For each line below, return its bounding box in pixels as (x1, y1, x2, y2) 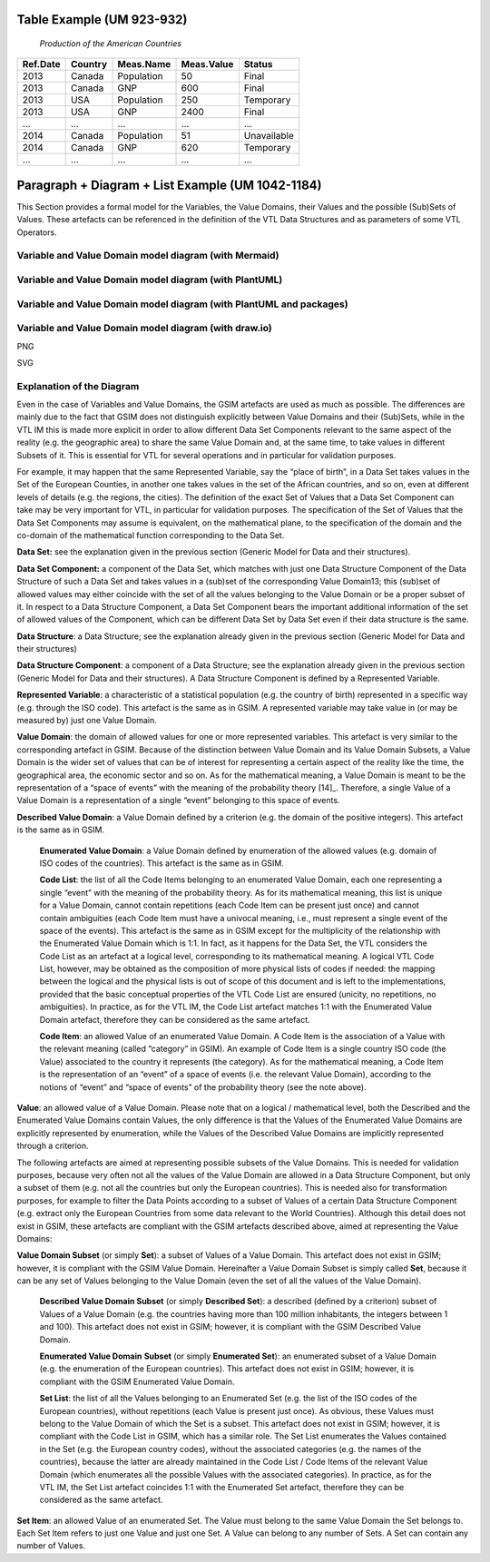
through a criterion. (16, 1140, 90, 1152)
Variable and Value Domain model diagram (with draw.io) (16, 322, 272, 335)
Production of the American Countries (39, 38, 181, 49)
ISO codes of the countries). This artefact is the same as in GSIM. (39, 858, 285, 869)
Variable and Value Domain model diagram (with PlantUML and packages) (16, 298, 348, 310)
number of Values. (16, 1540, 86, 1551)
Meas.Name (117, 58, 171, 71)
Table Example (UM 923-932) (16, 12, 188, 27)
